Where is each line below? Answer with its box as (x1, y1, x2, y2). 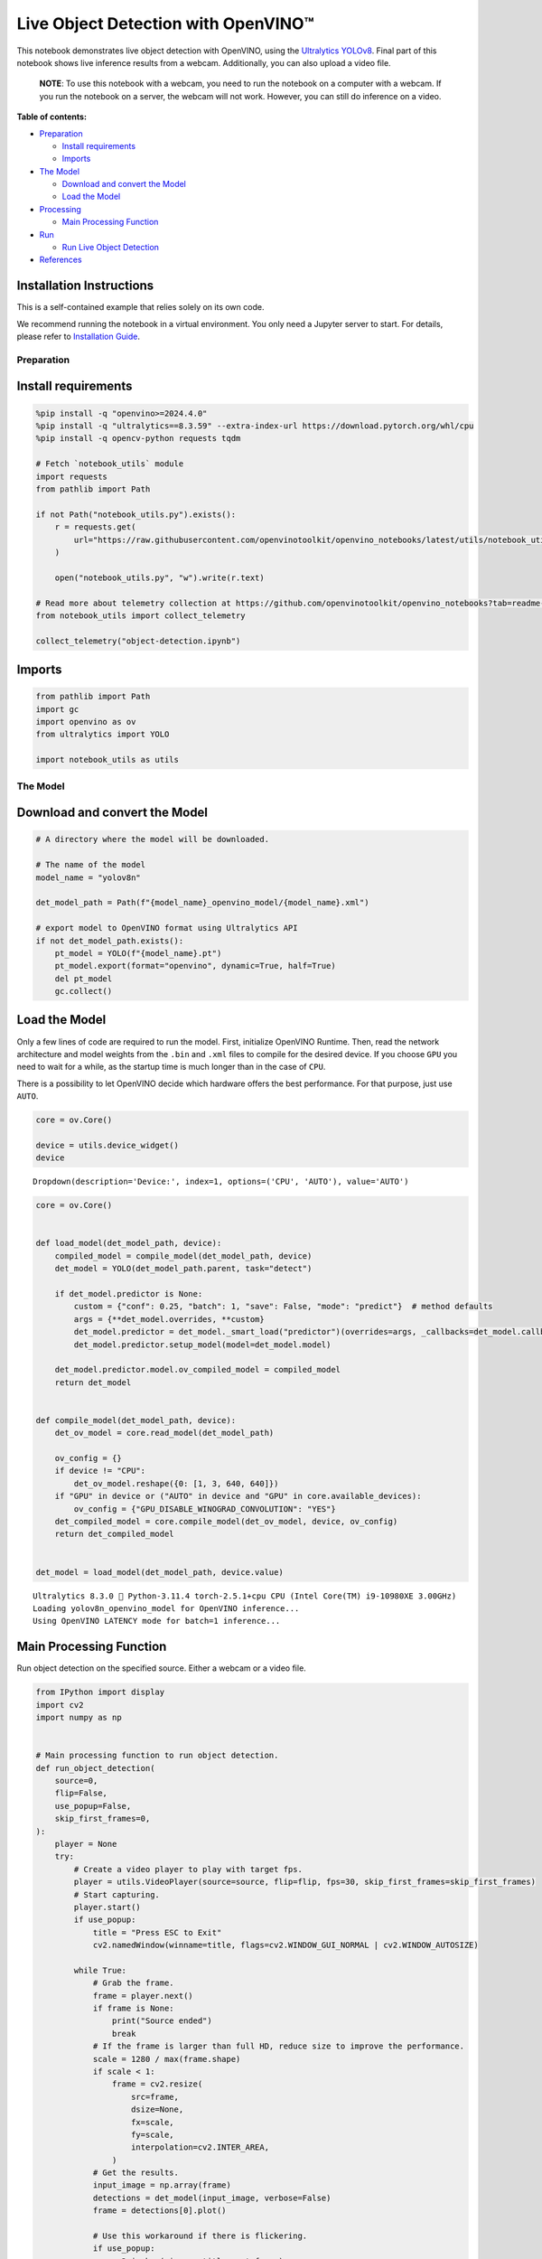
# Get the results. (92, 2168, 180, 2178)
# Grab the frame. (92, 1978, 175, 1988)
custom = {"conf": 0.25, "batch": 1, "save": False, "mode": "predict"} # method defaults (73, 1301, 493, 1312)
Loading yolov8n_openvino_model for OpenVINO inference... (33, 1603, 300, 1613)
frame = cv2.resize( (111, 2079, 203, 2089)
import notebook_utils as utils (35, 755, 180, 765)
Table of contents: (16, 111, 88, 122)
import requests (35, 471, 108, 482)
